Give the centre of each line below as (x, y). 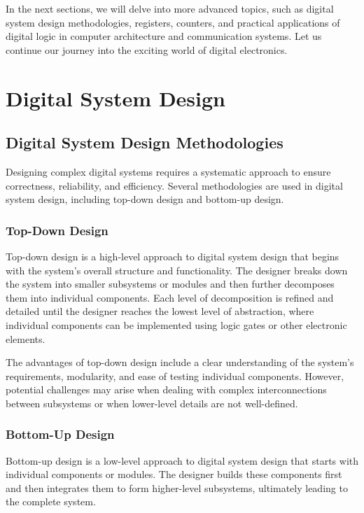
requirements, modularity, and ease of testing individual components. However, (175, 375)
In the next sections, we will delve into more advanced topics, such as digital (170, 8)
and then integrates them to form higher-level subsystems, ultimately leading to (177, 487)
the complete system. (51, 501)
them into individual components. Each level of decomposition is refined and (170, 297)
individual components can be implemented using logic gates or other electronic (176, 324)
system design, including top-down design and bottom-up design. (145, 199)
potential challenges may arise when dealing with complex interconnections (166, 389)
